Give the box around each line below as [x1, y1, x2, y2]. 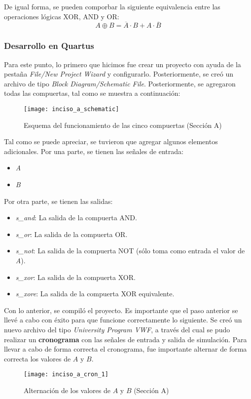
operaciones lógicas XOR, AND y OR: [4, 11, 119, 21]
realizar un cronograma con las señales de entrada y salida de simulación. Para [4, 334, 247, 344]
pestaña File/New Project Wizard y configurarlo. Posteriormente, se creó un [4, 69, 233, 79]
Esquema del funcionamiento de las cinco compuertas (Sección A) [24, 120, 222, 130]
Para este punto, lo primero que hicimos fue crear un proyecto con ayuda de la [4, 59, 241, 69]
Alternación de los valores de [24, 385, 110, 395]
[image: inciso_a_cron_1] [24, 371, 108, 378]
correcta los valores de [4, 353, 71, 363]
